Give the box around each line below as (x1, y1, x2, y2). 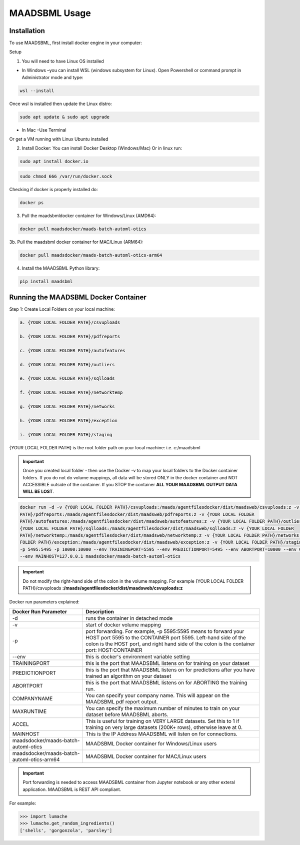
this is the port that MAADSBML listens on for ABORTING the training (85, 679, 247, 686)
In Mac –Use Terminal (21, 127, 67, 133)
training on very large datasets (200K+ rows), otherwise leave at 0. (85, 723, 242, 730)
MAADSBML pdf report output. (85, 698, 158, 705)
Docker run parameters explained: (9, 599, 80, 605)
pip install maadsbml (19, 278, 73, 284)
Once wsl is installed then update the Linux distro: (9, 101, 112, 107)
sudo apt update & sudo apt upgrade (19, 114, 110, 120)
